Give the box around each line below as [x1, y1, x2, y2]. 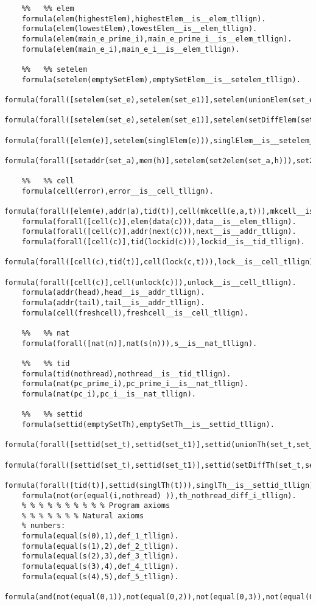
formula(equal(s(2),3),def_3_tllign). [21, 552, 179, 561]
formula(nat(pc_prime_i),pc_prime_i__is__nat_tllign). [21, 379, 248, 389]
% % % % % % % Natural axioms [21, 511, 144, 520]
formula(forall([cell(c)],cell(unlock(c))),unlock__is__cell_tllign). [4, 278, 297, 287]
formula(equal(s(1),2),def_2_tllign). [21, 541, 179, 551]
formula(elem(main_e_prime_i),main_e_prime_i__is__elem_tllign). [21, 34, 292, 43]
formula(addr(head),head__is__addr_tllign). [21, 288, 205, 297]
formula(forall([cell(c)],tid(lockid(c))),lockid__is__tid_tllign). [21, 238, 305, 247]
